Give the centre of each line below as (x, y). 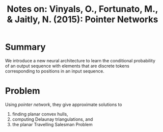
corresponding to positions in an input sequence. (55, 71)
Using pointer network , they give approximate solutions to (64, 105)
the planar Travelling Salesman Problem (52, 124)
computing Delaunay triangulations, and (53, 119)
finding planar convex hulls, (40, 114)
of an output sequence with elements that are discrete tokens (67, 66)
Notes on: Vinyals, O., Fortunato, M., (82, 9)
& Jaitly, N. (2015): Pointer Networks (82, 19)
